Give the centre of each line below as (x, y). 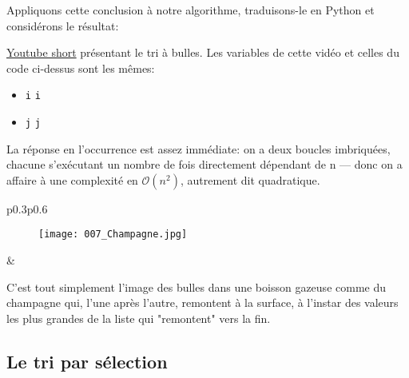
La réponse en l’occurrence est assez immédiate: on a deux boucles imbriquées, (199, 148)
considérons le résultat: (63, 25)
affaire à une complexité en (72, 179)
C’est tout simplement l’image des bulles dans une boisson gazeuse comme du (196, 286)
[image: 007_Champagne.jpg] (113, 235)
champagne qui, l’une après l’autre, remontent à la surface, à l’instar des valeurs (203, 302)
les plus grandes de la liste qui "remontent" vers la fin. (139, 318)
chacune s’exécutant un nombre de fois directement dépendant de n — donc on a (204, 164)
